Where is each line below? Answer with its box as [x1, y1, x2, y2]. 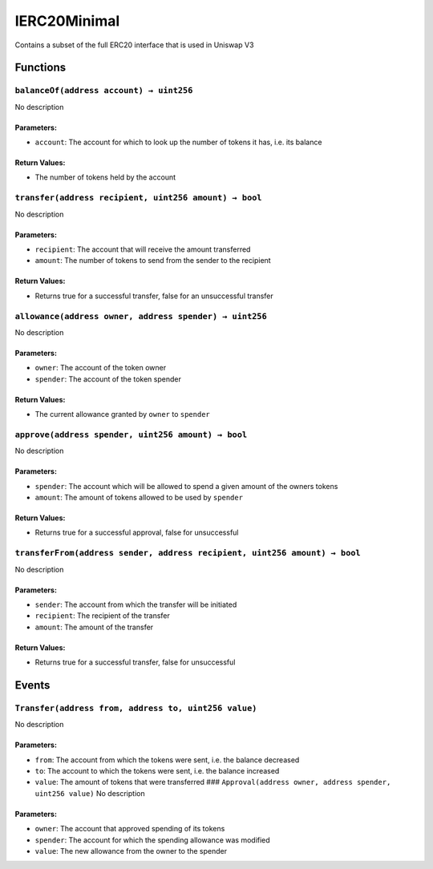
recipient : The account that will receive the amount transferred [34, 245, 251, 254]
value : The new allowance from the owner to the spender [34, 847, 228, 856]
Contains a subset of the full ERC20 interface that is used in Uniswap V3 [14, 40, 254, 50]
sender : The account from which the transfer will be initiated [34, 600, 237, 609]
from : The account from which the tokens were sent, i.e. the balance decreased [34, 754, 300, 765]
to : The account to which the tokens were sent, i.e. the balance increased [34, 766, 280, 776]
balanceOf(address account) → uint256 [14, 85, 193, 96]
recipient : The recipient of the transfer [34, 611, 170, 620]
